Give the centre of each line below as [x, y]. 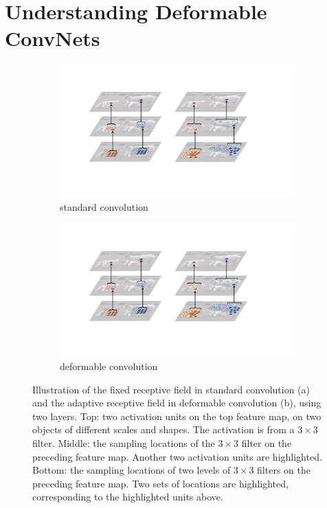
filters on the [284, 470]
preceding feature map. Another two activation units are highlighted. [177, 456]
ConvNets [53, 38]
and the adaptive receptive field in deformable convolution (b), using [177, 403]
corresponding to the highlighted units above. [128, 497]
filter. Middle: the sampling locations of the [124, 443]
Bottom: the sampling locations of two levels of [132, 470]
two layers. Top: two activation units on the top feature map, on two [177, 416]
